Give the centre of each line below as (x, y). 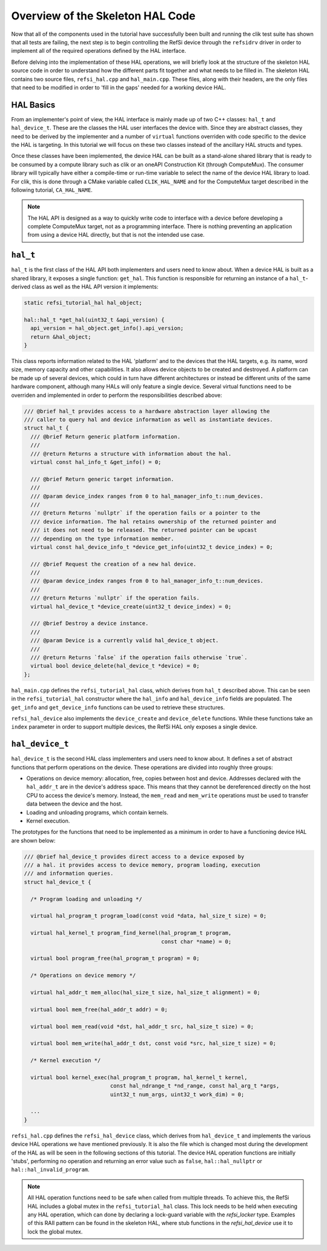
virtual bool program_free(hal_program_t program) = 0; (115, 958)
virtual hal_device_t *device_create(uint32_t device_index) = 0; (131, 606)
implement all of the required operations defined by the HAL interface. (99, 51)
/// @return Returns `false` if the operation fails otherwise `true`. (139, 657)
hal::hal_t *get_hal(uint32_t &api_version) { (94, 320)
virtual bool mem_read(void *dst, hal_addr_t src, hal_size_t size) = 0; (142, 1026)
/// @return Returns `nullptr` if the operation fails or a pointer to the (145, 513)
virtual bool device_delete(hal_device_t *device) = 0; (115, 666)
